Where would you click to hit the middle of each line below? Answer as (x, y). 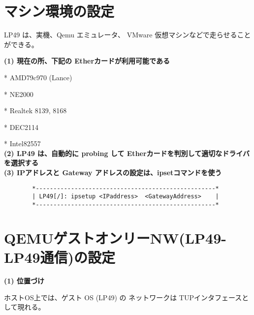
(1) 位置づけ (24, 280)
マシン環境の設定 (59, 11)
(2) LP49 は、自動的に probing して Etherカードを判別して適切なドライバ (127, 153)
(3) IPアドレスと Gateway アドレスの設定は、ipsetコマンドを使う (113, 173)
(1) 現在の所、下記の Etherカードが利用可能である (87, 61)
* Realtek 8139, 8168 (35, 110)
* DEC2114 (21, 127)
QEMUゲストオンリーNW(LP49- (115, 237)
